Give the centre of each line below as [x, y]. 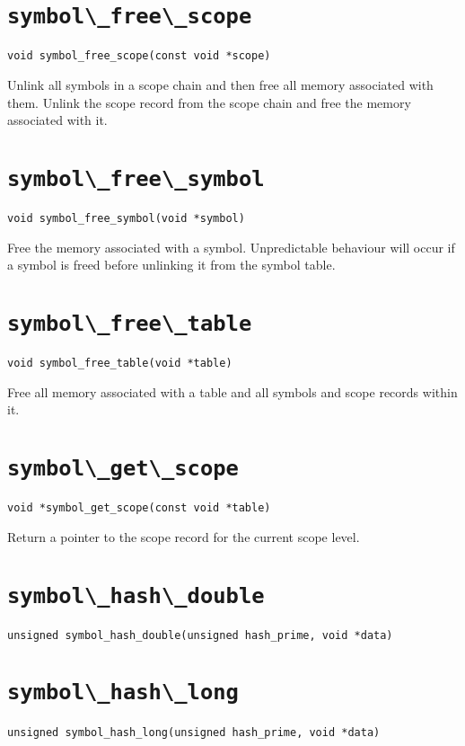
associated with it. [57, 120]
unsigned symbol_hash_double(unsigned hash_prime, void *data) [200, 635]
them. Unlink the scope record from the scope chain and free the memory [209, 102]
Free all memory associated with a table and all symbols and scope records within [232, 391]
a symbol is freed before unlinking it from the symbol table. [171, 265]
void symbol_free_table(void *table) [120, 364]
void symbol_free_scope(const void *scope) [139, 56]
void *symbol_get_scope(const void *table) [139, 508]
